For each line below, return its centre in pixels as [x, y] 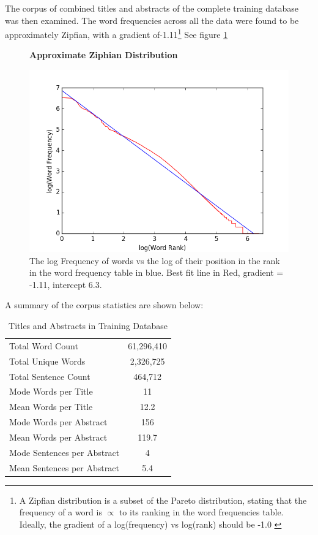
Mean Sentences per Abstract [64, 467]
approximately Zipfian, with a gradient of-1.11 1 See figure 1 [116, 33]
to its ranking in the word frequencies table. [201, 512]
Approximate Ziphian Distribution [104, 55]
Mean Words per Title [51, 407]
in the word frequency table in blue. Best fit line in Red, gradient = [157, 272]
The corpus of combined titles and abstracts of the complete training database [152, 8]
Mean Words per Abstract [58, 437]
